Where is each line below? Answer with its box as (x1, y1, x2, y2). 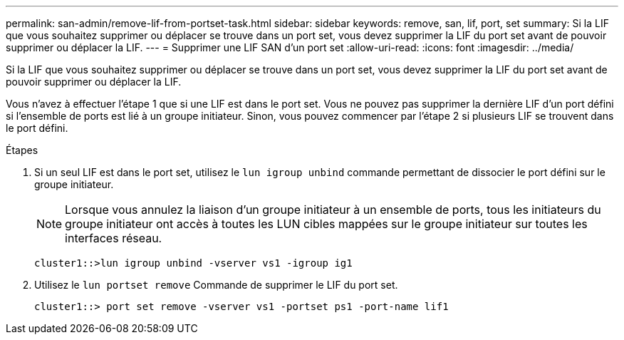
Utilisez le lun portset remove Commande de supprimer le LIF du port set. (34, 279, 398, 291)
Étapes (6, 144, 38, 156)
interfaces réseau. (65, 231, 162, 245)
